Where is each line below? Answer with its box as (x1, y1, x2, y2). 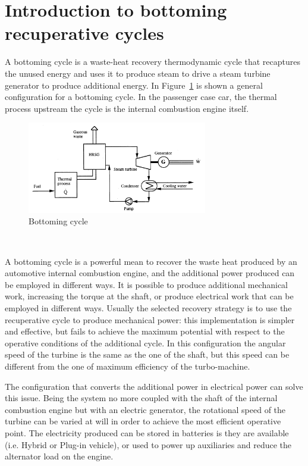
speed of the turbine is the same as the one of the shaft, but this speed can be (5, 348, 290, 361)
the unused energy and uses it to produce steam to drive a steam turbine (5, 67, 271, 79)
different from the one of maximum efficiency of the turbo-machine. (5, 359, 250, 372)
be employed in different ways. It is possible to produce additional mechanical (5, 278, 288, 290)
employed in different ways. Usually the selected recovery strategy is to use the (5, 302, 292, 314)
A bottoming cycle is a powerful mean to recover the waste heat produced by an (5, 255, 297, 267)
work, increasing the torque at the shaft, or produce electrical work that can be (5, 290, 294, 302)
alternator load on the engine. (5, 450, 114, 462)
